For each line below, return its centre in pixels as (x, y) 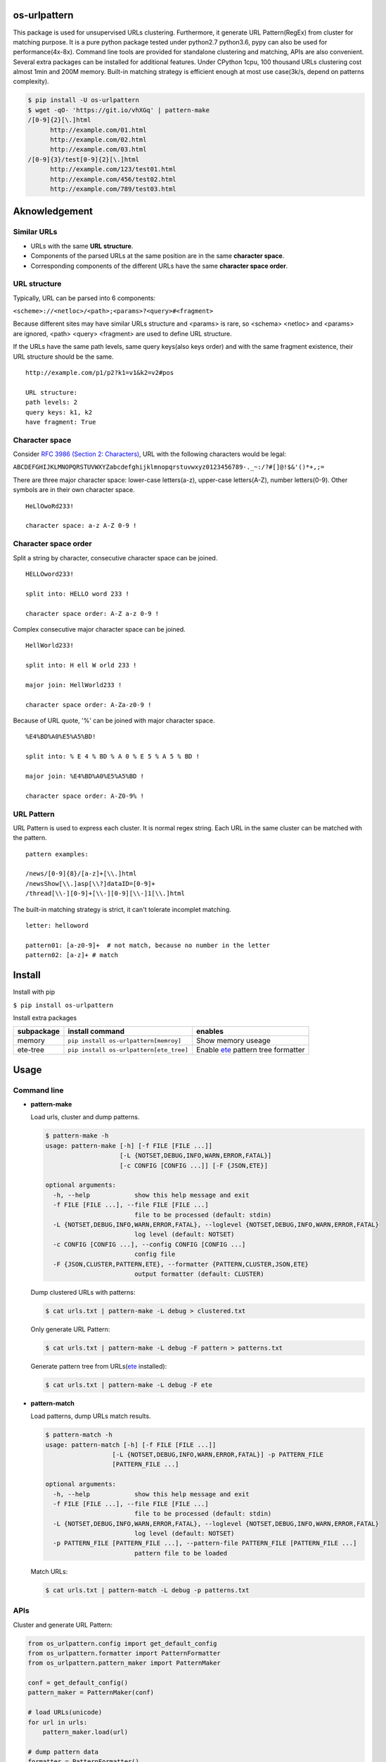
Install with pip (34, 992)
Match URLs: (49, 1571)
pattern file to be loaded (181, 1553)
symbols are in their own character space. (74, 490)
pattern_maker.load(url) (85, 1732)
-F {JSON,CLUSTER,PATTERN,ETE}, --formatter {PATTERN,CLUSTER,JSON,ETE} (181, 1264)
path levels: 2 (52, 402)
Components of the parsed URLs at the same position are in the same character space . (157, 256)
